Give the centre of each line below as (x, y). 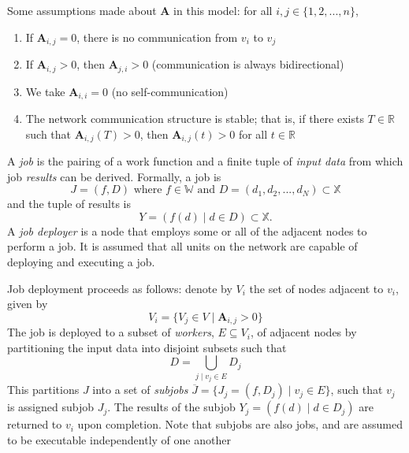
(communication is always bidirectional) (248, 64)
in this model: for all (223, 10)
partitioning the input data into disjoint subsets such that (147, 347)
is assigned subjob (50, 407)
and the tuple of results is (69, 204)
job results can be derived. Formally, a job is (114, 176)
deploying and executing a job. (81, 261)
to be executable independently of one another (119, 439)
